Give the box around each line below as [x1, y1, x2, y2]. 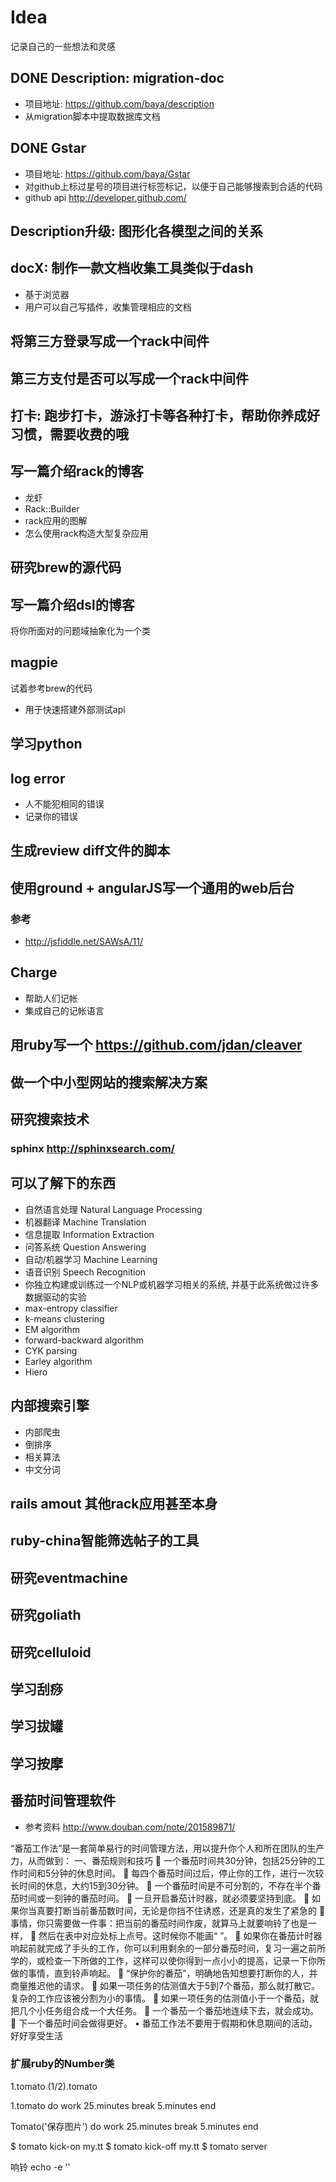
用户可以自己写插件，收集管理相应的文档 [24, 301, 192, 313]
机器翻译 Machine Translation [24, 1216, 147, 1228]
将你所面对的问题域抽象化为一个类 [10, 624, 151, 636]
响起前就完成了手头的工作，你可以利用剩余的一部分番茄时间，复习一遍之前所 [10, 1942, 326, 1954]
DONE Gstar [10, 140, 87, 157]
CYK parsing [24, 1344, 78, 1356]
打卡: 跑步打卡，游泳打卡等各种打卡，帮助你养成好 [10, 407, 320, 424]
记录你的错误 [24, 810, 78, 822]
